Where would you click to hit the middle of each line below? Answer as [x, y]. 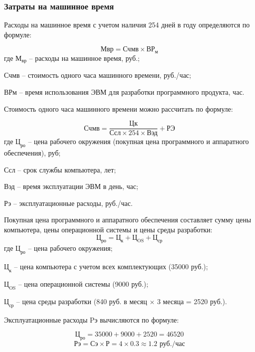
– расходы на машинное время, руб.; [84, 58]
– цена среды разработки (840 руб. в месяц [82, 301]
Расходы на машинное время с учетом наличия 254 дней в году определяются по [127, 25]
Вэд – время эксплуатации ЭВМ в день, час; [71, 186]
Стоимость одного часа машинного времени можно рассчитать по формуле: [119, 108]
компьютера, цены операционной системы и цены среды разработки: [108, 229]
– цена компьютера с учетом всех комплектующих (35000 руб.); [111, 266]
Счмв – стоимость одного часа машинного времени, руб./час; [98, 75]
